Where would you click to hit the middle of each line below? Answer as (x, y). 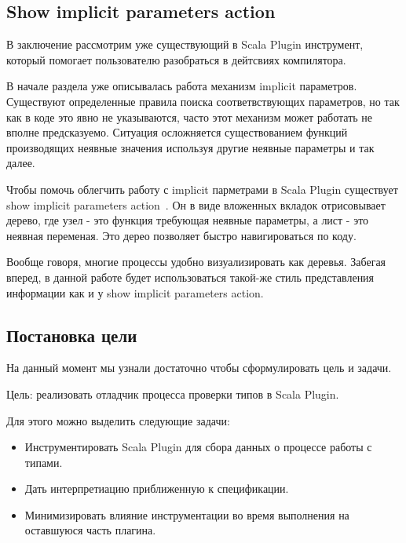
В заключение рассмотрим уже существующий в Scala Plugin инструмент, (185, 44)
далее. (21, 163)
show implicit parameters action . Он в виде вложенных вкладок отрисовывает (196, 204)
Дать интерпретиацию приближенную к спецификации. (157, 488)
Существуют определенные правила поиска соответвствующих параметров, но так (203, 101)
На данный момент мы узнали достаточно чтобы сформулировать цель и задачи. (199, 368)
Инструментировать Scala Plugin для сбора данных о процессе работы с (198, 447)
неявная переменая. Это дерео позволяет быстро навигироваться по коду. (181, 235)
